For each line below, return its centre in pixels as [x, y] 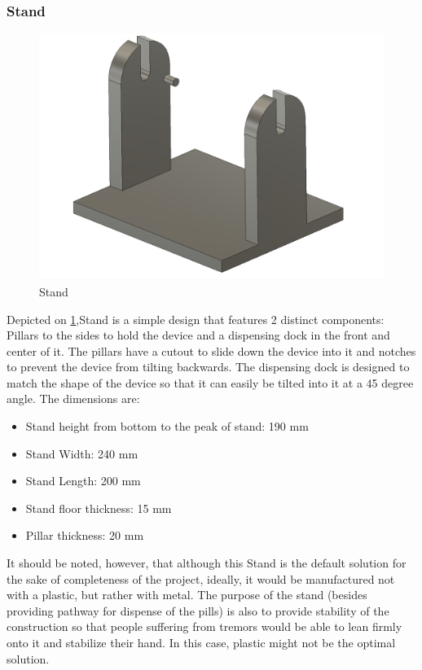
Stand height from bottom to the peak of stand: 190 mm [167, 426]
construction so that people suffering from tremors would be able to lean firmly [204, 626]
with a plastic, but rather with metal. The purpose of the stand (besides [187, 595]
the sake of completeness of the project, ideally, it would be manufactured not [201, 578]
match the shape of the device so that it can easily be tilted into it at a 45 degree [210, 382]
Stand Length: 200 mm [83, 481]
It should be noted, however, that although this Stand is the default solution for [207, 563]
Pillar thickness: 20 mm [85, 535]
